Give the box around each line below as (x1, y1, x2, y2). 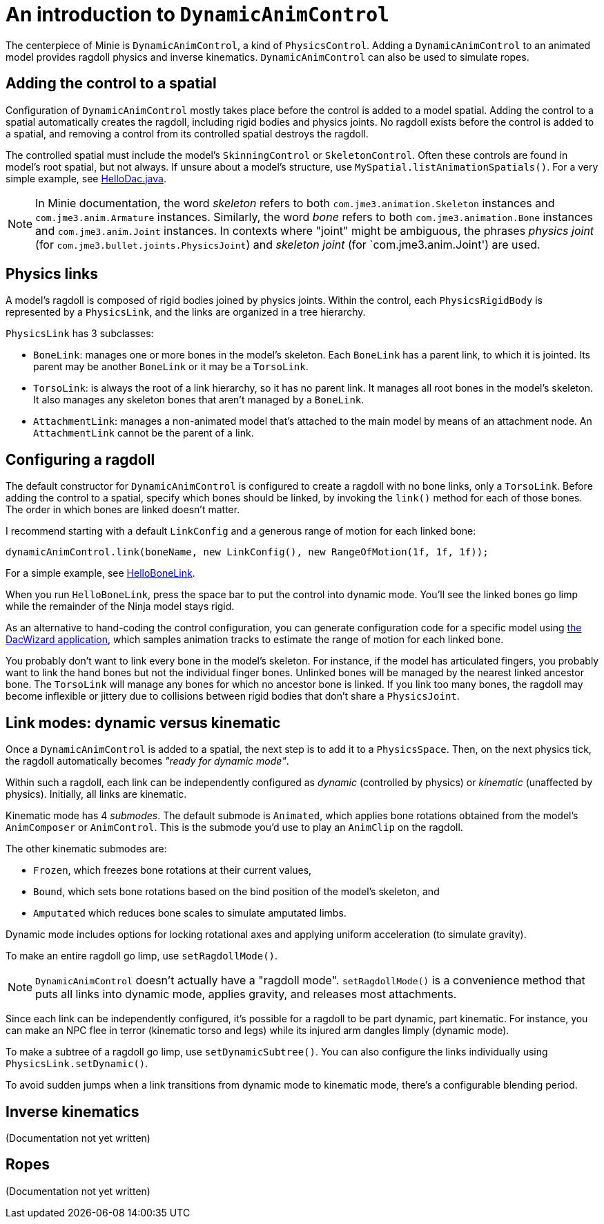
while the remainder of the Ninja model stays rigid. (6, 600, 235, 613)
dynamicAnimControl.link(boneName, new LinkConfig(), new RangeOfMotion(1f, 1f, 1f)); (6, 546, 489, 558)
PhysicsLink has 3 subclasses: (6, 327, 154, 340)
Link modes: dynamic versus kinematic (6, 714, 281, 731)
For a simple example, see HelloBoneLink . (6, 567, 195, 580)
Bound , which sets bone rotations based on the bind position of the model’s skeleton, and (33, 886, 440, 898)
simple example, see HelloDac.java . (6, 172, 166, 184)
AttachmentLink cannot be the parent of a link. (33, 427, 254, 439)
